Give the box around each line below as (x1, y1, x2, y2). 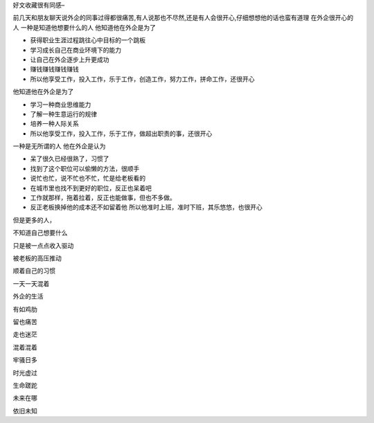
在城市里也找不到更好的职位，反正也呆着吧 (30, 183, 152, 192)
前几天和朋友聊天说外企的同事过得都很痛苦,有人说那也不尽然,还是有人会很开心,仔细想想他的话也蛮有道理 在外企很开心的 (12, 14, 354, 22)
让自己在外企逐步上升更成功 (30, 55, 109, 64)
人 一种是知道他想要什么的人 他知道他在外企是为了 (12, 23, 156, 31)
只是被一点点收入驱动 (12, 241, 74, 249)
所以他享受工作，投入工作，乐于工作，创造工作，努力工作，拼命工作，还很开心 (30, 75, 255, 83)
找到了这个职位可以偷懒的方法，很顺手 (30, 164, 140, 172)
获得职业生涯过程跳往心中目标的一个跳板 (30, 36, 145, 44)
